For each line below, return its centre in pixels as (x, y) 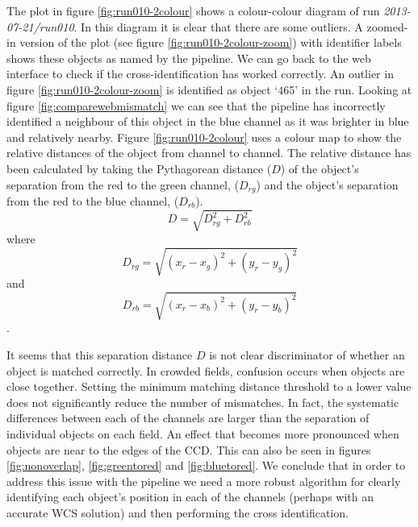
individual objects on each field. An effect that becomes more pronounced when (203, 433)
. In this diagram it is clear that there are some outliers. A (218, 26)
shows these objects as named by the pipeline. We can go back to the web (189, 58)
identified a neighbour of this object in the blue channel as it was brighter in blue (208, 121)
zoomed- (387, 26)
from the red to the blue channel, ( (93, 200)
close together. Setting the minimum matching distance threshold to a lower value (209, 386)
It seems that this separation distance (100, 355)
